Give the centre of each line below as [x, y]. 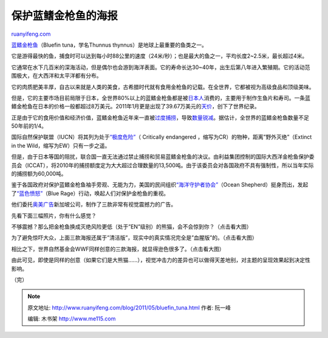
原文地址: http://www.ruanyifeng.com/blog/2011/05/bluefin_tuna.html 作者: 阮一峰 [129, 307]
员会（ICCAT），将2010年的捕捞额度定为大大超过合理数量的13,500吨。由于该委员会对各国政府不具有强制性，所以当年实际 [162, 165]
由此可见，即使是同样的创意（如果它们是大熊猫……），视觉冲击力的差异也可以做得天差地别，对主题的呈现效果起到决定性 [161, 260]
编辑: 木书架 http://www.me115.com [72, 319]
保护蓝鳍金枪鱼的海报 [65, 16]
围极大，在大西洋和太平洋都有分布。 [56, 76]
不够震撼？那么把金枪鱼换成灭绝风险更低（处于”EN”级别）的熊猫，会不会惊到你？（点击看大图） [132, 227]
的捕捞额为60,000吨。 [39, 174]
